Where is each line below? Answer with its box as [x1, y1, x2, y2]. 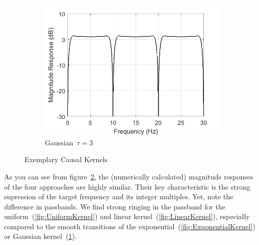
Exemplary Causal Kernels [24, 154, 108, 165]
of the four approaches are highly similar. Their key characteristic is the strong [4, 181, 250, 192]
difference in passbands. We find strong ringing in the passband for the [4, 201, 225, 211]
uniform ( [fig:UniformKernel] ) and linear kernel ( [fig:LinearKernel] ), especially [4, 211, 250, 222]
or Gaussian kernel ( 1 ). [4, 231, 77, 241]
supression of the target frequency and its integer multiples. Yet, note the [4, 191, 234, 202]
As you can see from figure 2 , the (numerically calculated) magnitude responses [4, 171, 253, 181]
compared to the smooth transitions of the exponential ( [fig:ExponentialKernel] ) [4, 221, 255, 231]
